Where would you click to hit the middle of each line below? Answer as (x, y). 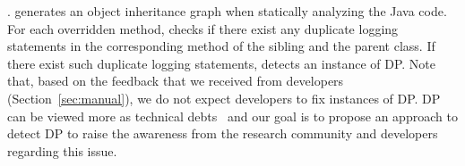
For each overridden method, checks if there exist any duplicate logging (203, 28)
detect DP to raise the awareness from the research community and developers (223, 133)
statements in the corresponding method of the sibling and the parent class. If (221, 46)
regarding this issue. (62, 150)
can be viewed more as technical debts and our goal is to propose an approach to (232, 116)
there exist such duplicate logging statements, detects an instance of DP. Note (222, 63)
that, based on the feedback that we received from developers (176, 81)
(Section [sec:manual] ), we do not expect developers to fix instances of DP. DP (224, 98)
